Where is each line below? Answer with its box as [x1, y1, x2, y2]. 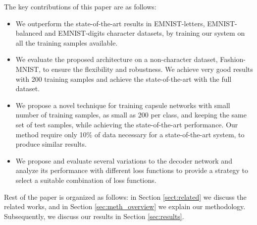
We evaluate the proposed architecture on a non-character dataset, [15, 54, 218, 64]
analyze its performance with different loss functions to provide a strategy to [15, 165, 248, 175]
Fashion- [220, 54, 246, 64]
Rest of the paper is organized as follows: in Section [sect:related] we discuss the [4, 191, 247, 202]
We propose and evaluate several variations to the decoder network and [15, 155, 232, 166]
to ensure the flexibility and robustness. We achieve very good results [43, 63, 253, 74]
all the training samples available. [15, 37, 118, 48]
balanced [15, 28, 43, 38]
